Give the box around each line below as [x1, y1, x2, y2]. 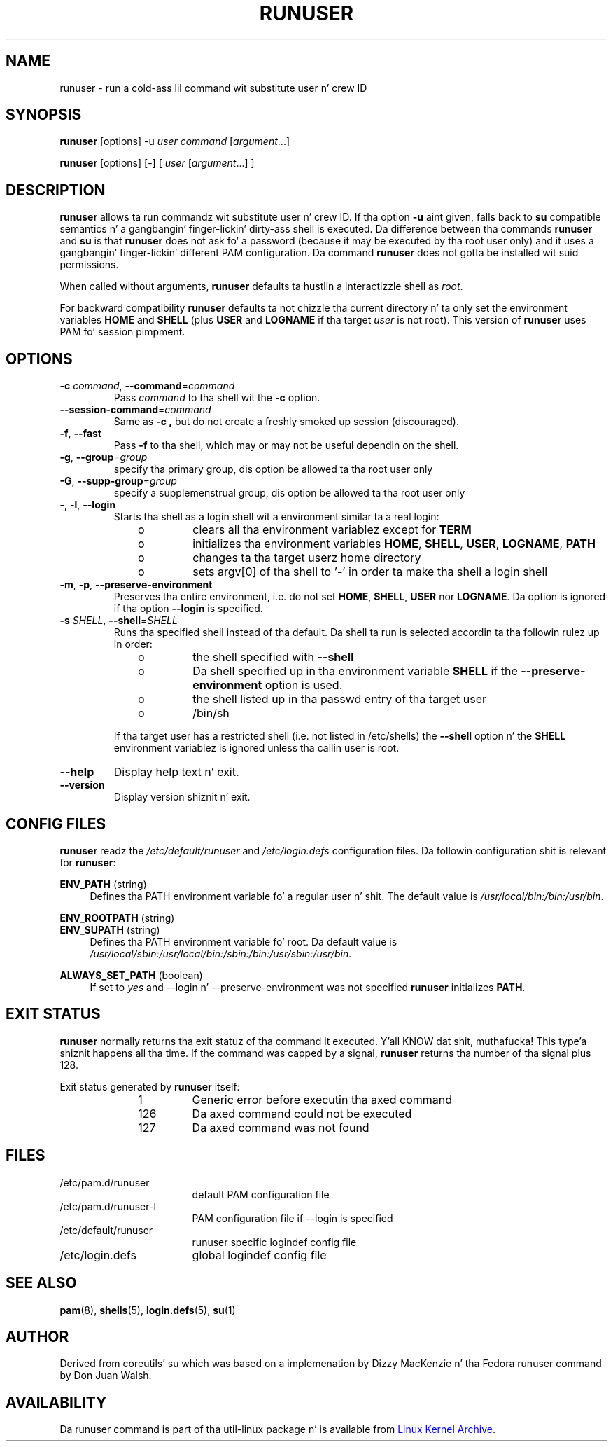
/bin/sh [192, 706, 230, 721]
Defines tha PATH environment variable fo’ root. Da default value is [90, 935, 397, 948]
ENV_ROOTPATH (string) [59, 911, 175, 924]
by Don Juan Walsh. [59, 1369, 152, 1382]
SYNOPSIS [6, 106, 82, 124]
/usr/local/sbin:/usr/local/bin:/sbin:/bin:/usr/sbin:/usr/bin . [90, 947, 352, 960]
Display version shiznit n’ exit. [113, 791, 251, 803]
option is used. [265, 678, 343, 693]
